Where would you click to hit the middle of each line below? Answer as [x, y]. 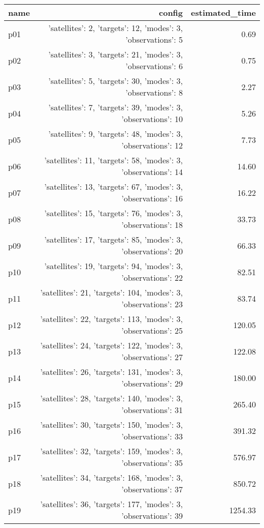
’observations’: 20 [152, 251]
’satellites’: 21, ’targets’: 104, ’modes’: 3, [112, 292]
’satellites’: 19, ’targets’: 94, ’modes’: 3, [114, 266]
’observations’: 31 [152, 410]
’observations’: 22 [152, 277]
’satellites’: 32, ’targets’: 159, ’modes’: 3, [112, 451]
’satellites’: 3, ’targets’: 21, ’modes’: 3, [116, 54]
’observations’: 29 [152, 383]
